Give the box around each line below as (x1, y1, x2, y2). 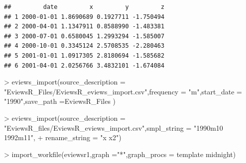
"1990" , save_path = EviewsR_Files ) (4, 96, 116, 106)
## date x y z (4, 3, 165, 10)
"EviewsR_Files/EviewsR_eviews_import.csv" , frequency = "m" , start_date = (4, 86, 242, 96)
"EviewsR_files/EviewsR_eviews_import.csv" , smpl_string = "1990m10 (4, 122, 223, 133)
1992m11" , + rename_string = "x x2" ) (4, 132, 122, 143)
